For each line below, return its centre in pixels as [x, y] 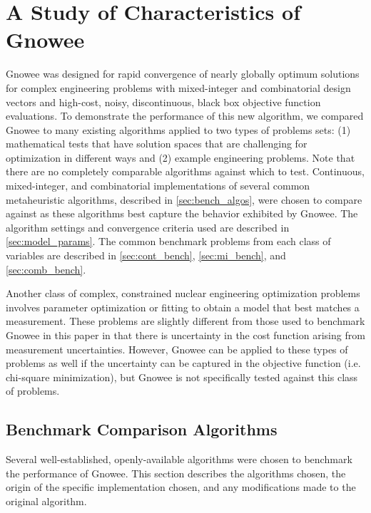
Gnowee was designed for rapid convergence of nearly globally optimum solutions [183, 74]
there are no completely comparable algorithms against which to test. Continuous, [185, 171]
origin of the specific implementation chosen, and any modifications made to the [181, 487]
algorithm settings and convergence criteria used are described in [148, 227]
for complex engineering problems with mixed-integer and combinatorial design [178, 87]
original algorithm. [46, 501]
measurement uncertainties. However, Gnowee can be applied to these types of [177, 349]
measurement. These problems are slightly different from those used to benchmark [185, 321]
